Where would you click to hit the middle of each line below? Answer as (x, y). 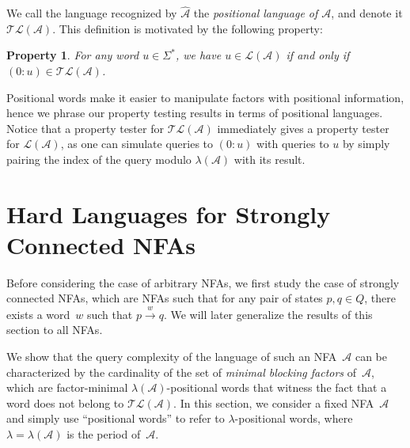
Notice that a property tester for (85, 128)
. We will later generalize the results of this (268, 314)
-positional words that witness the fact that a (277, 387)
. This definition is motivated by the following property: (188, 28)
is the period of (104, 434)
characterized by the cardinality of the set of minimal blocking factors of (182, 372)
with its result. (270, 159)
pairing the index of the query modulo (99, 159)
